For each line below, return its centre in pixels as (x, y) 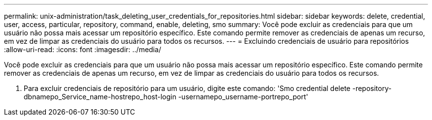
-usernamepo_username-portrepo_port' (243, 97)
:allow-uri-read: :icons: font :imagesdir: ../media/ (83, 49)
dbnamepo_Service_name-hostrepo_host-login (100, 97)
